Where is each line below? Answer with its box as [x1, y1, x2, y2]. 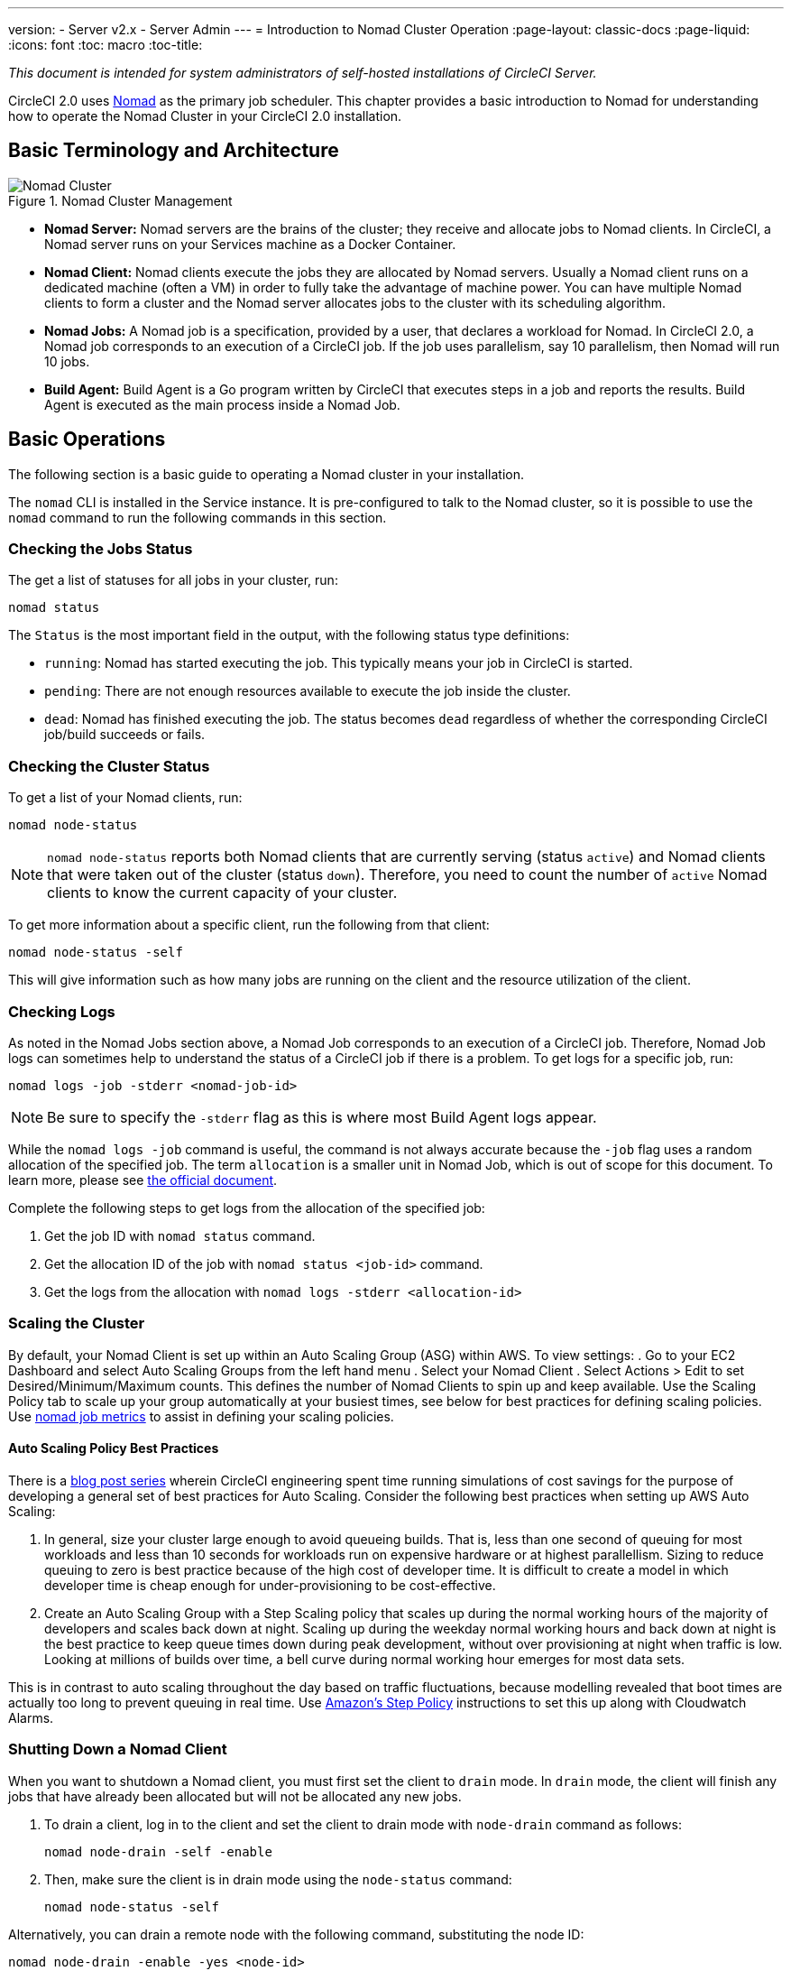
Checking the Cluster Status [8, 756, 210, 775]
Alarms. [8, 1709, 54, 1726]
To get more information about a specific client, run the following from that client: [8, 917, 490, 933]
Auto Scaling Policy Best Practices [8, 1440, 219, 1457]
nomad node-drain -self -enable [44, 1844, 272, 1859]
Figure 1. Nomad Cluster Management [8, 192, 233, 208]
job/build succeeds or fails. [44, 726, 206, 743]
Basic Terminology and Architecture [8, 139, 339, 162]
